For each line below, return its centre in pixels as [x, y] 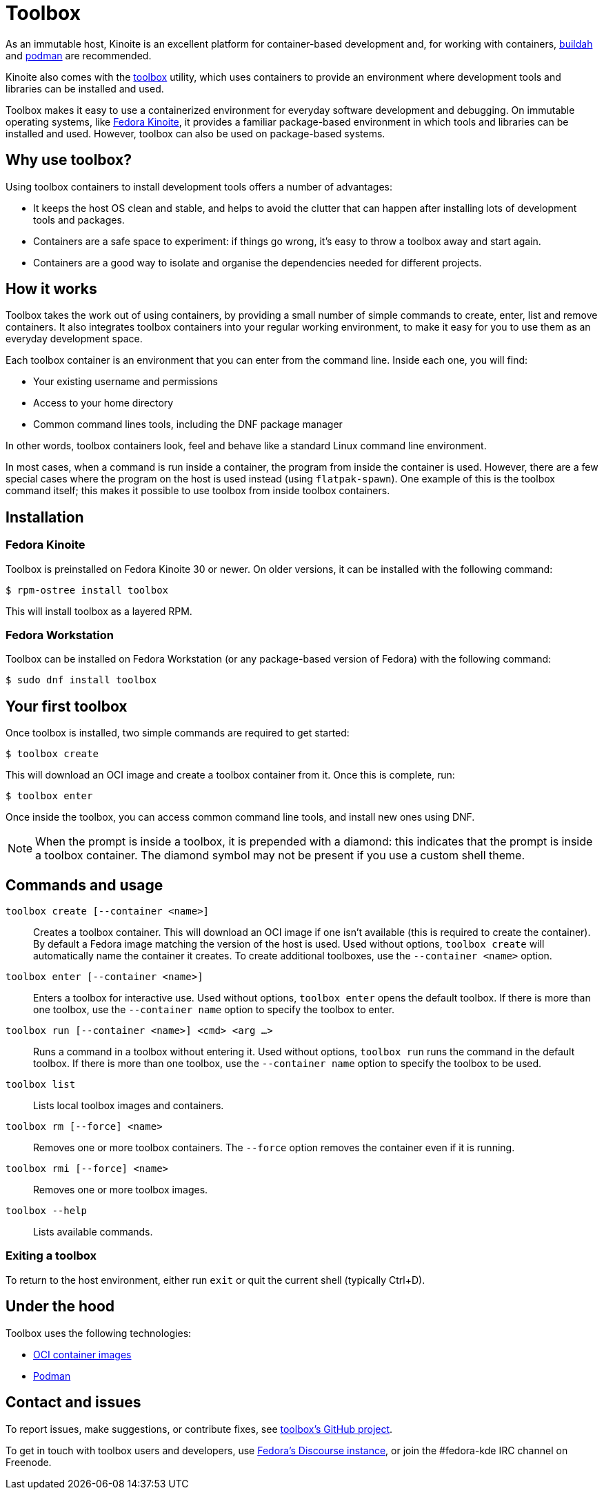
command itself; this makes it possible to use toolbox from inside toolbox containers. [198, 491]
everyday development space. [74, 339]
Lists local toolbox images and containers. [129, 1106]
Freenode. [29, 1462]
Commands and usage [84, 885]
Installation [45, 517]
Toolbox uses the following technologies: [99, 1333]
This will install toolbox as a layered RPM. [99, 611]
